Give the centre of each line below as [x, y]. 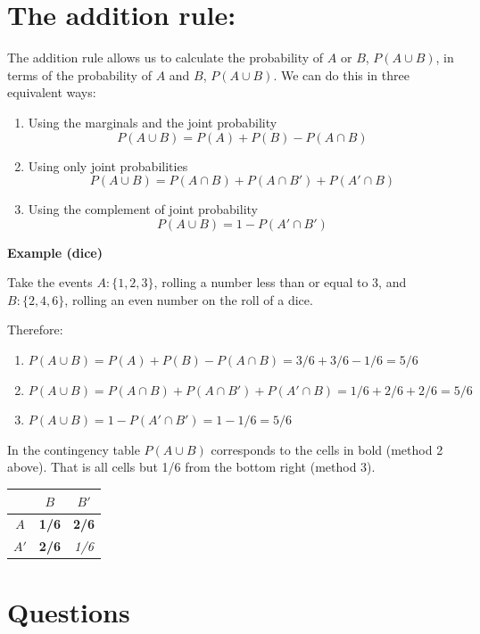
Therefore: [35, 329]
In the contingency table [74, 449]
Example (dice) [55, 252]
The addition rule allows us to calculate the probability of [166, 58]
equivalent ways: [52, 92]
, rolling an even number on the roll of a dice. [189, 299]
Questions [69, 611]
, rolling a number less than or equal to [261, 282]
